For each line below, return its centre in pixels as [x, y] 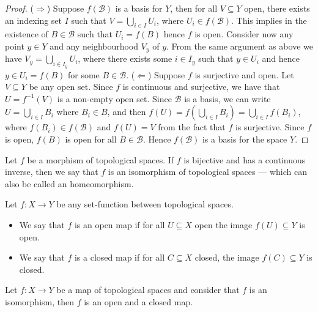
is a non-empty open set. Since [114, 98]
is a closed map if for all [120, 257]
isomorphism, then [39, 301]
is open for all [91, 139]
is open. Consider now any [244, 34]
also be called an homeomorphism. [69, 183]
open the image [224, 224]
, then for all [194, 8]
